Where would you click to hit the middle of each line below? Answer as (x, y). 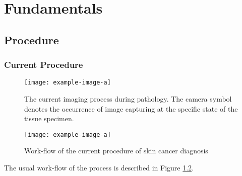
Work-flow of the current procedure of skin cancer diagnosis (116, 151)
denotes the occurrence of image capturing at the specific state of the (131, 108)
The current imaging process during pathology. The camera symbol (128, 99)
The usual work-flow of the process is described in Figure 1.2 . (99, 168)
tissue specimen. (49, 118)
